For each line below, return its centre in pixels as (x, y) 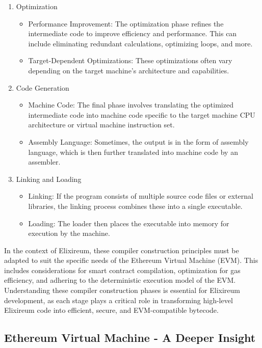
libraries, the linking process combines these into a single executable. (135, 206)
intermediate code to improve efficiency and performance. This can (133, 33)
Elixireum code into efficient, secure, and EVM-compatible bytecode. (111, 310)
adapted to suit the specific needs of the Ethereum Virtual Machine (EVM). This (131, 260)
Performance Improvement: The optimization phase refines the (126, 23)
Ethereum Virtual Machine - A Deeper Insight (130, 338)
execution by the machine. (69, 233)
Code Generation (43, 87)
